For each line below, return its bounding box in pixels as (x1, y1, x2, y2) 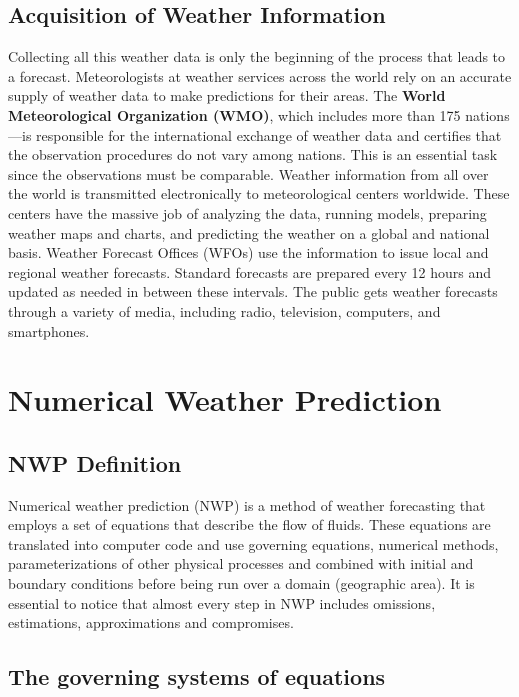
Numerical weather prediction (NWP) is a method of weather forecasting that (8, 494, 486, 515)
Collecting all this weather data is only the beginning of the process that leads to (8, 46, 506, 67)
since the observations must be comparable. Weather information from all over (8, 163, 489, 184)
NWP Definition (8, 447, 182, 478)
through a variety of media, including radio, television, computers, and (8, 300, 441, 321)
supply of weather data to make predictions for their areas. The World (8, 85, 446, 106)
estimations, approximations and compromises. (8, 612, 294, 633)
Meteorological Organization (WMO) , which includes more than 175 (8, 104, 461, 125)
